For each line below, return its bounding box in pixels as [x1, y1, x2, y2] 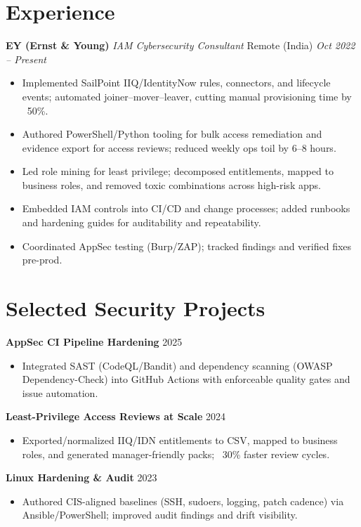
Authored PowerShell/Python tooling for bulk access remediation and [22, 126, 322, 141]
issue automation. [22, 385, 98, 400]
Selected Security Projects [6, 294, 265, 323]
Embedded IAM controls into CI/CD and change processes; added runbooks [22, 201, 350, 216]
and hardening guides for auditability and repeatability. [22, 215, 261, 230]
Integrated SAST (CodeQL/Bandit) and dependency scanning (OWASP [22, 358, 333, 372]
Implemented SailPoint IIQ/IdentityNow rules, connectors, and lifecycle [22, 75, 331, 90]
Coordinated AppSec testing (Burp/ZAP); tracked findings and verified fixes [22, 238, 352, 253]
